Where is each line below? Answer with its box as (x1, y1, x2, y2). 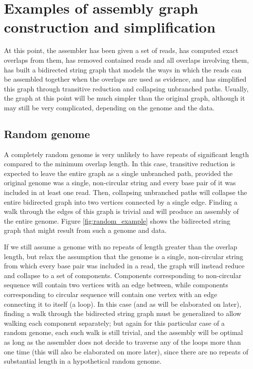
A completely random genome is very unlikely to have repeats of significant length (4, 149, 249, 159)
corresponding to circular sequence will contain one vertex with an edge (4, 289, 217, 299)
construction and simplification (4, 17, 216, 37)
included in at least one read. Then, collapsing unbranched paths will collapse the (4, 187, 247, 197)
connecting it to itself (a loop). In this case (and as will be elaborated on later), (4, 299, 241, 309)
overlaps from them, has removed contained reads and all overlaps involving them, (4, 54, 249, 65)
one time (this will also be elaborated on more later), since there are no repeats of (4, 346, 249, 356)
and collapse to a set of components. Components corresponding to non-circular (4, 270, 242, 280)
